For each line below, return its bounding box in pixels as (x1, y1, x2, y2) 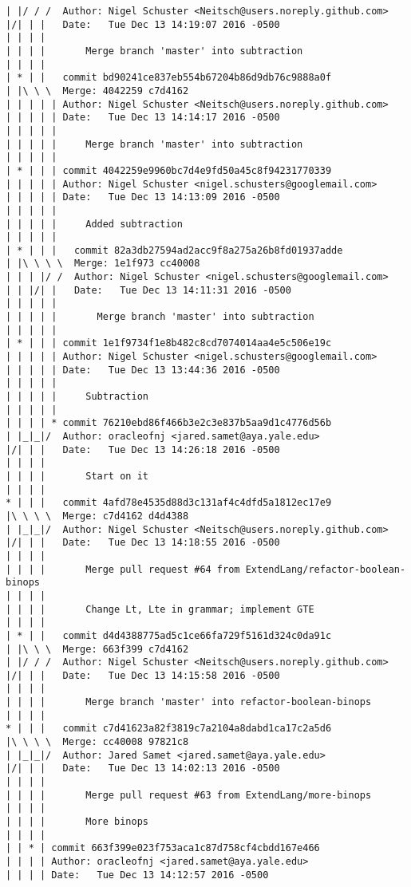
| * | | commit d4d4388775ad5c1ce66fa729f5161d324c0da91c (6, 629, 332, 641)
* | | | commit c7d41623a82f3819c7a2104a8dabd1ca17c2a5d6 (6, 723, 332, 735)
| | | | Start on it (6, 470, 148, 482)
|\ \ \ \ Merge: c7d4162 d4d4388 (6, 510, 189, 522)
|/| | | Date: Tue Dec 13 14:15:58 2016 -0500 (6, 669, 280, 681)
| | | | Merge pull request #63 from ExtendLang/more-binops (6, 789, 372, 801)
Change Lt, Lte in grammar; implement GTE (85, 603, 314, 615)
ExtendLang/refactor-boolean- (245, 563, 406, 575)
